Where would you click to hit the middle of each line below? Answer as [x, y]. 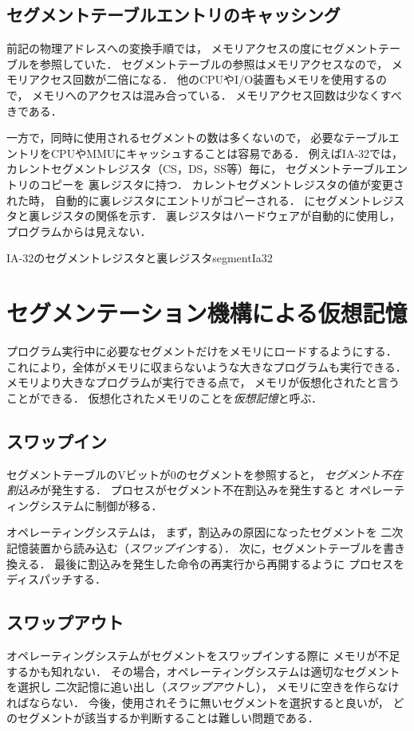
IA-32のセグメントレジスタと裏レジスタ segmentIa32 [140, 258]
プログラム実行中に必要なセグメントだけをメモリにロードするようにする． [202, 351]
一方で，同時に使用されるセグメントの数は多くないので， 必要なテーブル [197, 138]
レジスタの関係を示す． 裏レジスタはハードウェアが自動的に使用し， [220, 216]
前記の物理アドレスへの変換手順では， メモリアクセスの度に [164, 48]
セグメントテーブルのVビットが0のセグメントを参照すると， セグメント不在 [205, 474]
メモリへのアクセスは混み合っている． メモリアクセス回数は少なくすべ [217, 94]
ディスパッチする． [57, 579]
